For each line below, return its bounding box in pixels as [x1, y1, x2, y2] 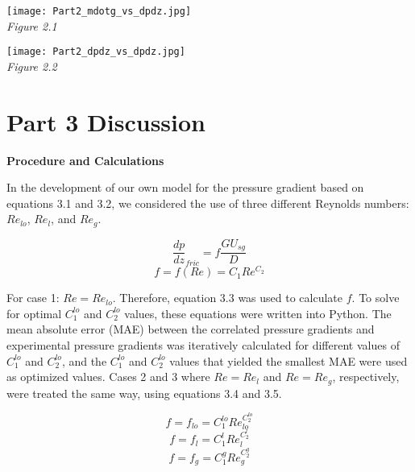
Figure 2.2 [6, 57, 57, 74]
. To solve [351, 289, 400, 306]
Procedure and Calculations [6, 151, 164, 168]
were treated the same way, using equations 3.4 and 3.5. [6, 384, 282, 401]
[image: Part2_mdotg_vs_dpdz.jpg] [6, 6, 192, 17]
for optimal [6, 304, 62, 321]
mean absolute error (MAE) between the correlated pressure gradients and [6, 321, 375, 337]
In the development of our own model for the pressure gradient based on [6, 179, 364, 196]
